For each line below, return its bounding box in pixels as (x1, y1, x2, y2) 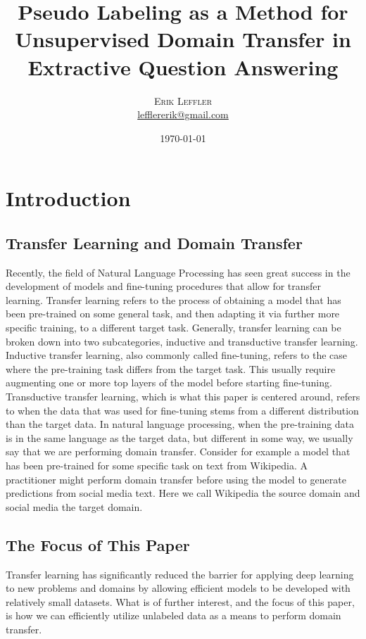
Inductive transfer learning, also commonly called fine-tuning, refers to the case (6, 348, 348, 362)
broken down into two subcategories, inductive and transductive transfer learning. (6, 334, 358, 348)
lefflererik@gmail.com (137, 107, 229, 122)
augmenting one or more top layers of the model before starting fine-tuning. (6, 375, 332, 390)
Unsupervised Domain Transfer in (15, 25, 351, 53)
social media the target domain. (6, 499, 143, 514)
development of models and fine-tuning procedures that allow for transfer (6, 279, 322, 293)
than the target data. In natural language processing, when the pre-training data (6, 417, 355, 431)
